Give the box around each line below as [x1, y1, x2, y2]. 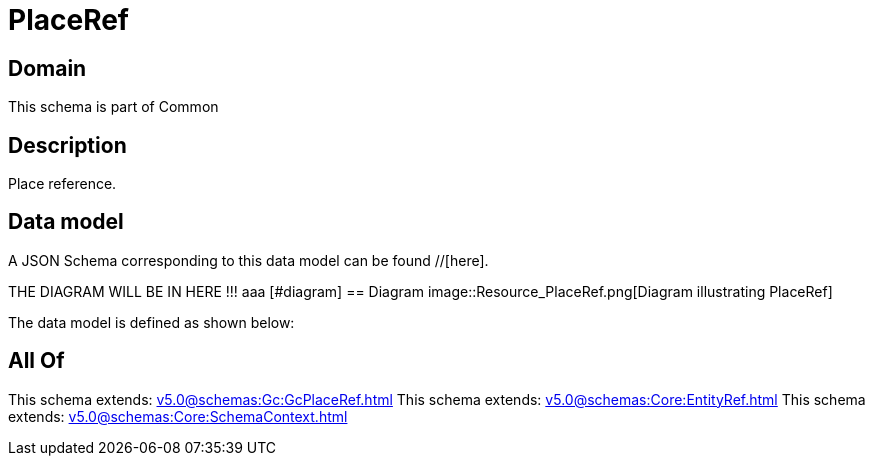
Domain [8, 55, 87, 81]
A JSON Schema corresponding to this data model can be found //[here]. [8, 251, 489, 269]
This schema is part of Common [8, 98, 219, 116]
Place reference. [8, 175, 117, 193]
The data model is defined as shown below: [8, 313, 295, 331]
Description [8, 132, 127, 158]
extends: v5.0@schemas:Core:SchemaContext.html [8, 407, 348, 425]
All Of [8, 348, 65, 374]
